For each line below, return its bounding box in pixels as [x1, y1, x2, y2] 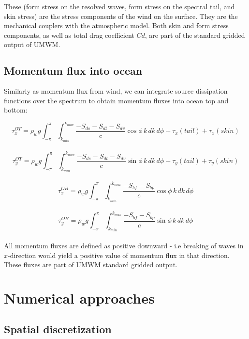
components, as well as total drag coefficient [4, 30, 134, 40]
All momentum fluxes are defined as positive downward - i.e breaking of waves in [4, 241, 244, 251]
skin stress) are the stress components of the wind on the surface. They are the [4, 11, 238, 21]
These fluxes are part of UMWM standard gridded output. [4, 259, 177, 270]
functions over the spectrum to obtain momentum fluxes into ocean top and [4, 95, 229, 105]
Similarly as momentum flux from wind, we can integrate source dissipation [4, 86, 228, 96]
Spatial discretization [4, 321, 112, 336]
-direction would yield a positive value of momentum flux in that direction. [8, 250, 230, 260]
